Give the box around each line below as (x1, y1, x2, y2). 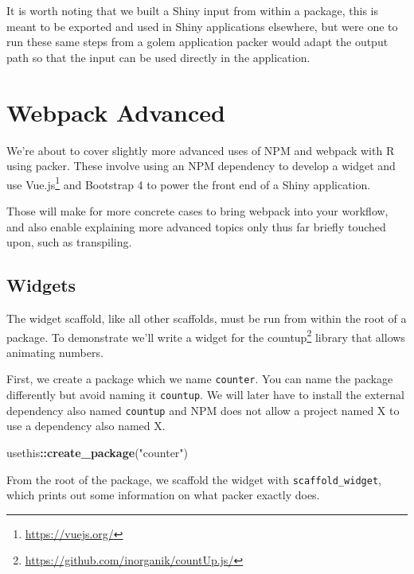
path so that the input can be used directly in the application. (6, 48, 310, 65)
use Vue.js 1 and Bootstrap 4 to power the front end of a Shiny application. (6, 173, 371, 192)
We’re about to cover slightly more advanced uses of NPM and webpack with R (6, 142, 395, 158)
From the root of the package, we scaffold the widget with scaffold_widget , (6, 471, 381, 487)
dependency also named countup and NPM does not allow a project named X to (6, 401, 400, 418)
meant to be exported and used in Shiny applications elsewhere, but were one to (6, 17, 398, 34)
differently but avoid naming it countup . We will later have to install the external (6, 386, 404, 403)
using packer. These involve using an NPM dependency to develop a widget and (6, 157, 396, 174)
